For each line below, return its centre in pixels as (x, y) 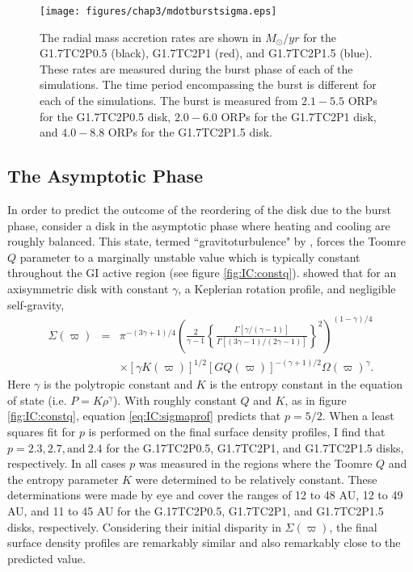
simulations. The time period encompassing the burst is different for (208, 84)
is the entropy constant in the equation (306, 384)
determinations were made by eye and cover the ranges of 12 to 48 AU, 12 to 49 (205, 495)
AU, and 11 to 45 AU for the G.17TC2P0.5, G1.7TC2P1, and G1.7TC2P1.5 (196, 510)
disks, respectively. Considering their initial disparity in (144, 526)
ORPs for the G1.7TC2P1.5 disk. (190, 132)
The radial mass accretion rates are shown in (151, 37)
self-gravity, (36, 304)
